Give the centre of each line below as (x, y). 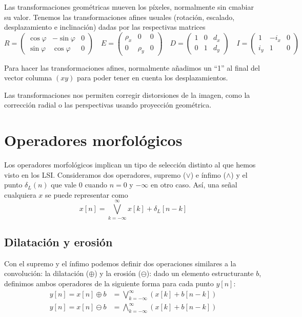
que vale (64, 185)
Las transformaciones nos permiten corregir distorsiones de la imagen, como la (127, 94)
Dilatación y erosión (58, 241)
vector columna (28, 78)
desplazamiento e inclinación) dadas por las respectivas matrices (105, 27)
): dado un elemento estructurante (200, 273)
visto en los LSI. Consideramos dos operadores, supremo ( (95, 174)
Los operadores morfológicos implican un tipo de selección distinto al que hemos (130, 164)
